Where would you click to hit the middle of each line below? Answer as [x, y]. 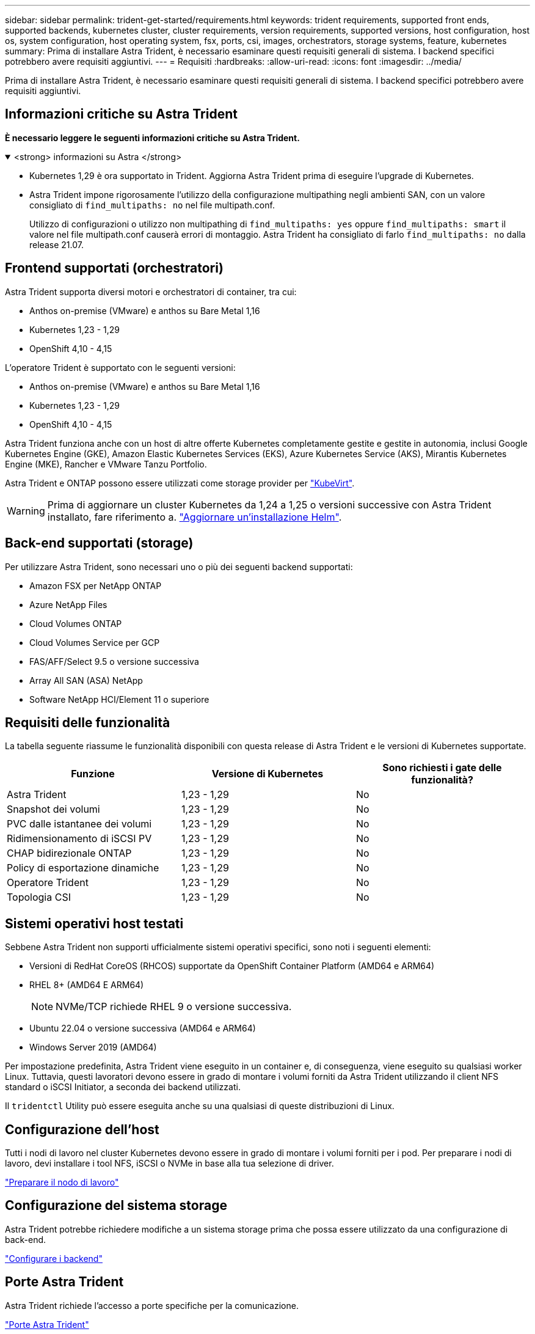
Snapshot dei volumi [53, 809]
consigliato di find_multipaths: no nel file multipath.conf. [152, 205]
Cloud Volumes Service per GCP [95, 642]
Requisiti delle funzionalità [88, 722]
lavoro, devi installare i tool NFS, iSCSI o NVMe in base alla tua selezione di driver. [169, 1164]
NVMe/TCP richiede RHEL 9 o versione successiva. [174, 1007]
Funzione [93, 774]
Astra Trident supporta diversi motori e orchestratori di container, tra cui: [151, 291]
